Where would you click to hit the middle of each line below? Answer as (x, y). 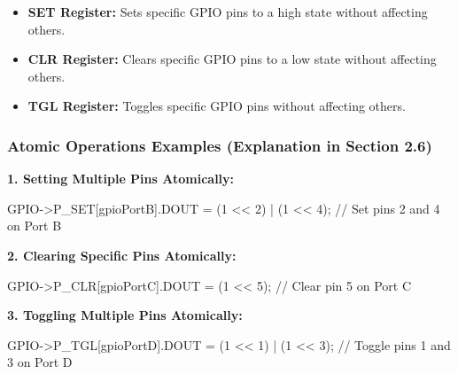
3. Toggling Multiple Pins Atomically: (125, 315)
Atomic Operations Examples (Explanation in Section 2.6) (220, 145)
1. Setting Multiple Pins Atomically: (121, 179)
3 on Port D (40, 362)
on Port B (35, 226)
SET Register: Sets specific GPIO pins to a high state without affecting (228, 12)
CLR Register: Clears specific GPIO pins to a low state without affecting (232, 59)
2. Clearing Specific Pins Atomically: (122, 255)
